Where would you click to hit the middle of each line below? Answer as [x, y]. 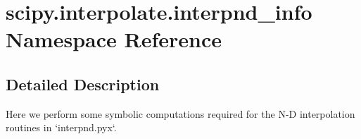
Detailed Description [83, 84]
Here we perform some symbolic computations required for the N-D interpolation [180, 113]
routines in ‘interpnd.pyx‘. [61, 127]
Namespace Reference [114, 39]
